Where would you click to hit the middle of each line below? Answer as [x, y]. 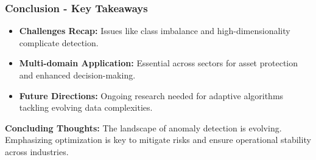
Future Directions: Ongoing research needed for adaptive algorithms [151, 95]
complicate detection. [59, 42]
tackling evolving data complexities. [86, 107]
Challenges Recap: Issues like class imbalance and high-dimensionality [155, 31]
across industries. [37, 151]
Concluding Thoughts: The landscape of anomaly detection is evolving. [143, 127]
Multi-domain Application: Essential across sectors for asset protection [158, 63]
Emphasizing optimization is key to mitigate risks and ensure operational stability [158, 140]
